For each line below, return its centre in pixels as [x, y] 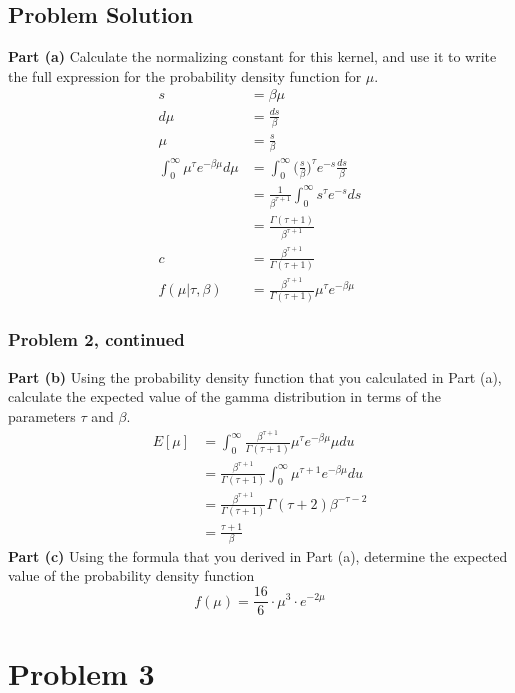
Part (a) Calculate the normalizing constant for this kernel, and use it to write [252, 56]
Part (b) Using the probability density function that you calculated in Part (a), [255, 376]
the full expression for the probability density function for [185, 75]
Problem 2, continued [96, 339]
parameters [42, 415]
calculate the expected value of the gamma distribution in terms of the [225, 396]
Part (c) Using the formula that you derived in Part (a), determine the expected [258, 555]
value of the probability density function [131, 575]
